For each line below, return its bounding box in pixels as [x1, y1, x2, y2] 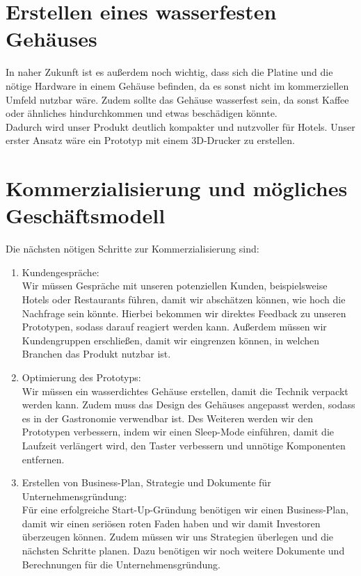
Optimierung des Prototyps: [22, 369, 141, 384]
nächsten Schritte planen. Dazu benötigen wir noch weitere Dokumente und [22, 543, 345, 558]
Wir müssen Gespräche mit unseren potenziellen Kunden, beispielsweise [22, 278, 328, 293]
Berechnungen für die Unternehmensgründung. [22, 557, 220, 571]
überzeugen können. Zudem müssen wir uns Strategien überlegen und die [22, 529, 334, 544]
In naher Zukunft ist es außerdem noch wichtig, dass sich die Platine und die [6, 65, 333, 79]
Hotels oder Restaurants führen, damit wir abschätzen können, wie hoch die [22, 291, 346, 306]
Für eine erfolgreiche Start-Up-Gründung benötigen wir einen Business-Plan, [22, 502, 348, 517]
